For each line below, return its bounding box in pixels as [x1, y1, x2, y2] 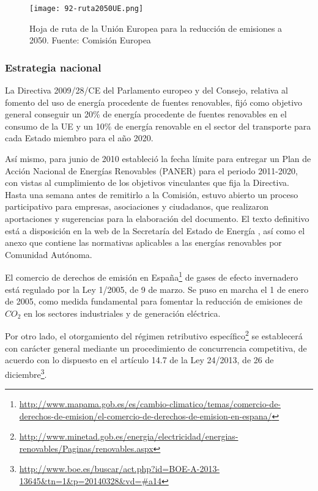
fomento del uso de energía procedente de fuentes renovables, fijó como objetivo [5, 95, 303, 108]
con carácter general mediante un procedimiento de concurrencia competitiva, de [5, 341, 307, 354]
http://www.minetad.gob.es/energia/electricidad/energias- [19, 430, 239, 443]
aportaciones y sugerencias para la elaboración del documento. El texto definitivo [5, 212, 309, 224]
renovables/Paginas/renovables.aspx [19, 441, 153, 454]
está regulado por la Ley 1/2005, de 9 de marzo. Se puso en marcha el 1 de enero [5, 282, 309, 295]
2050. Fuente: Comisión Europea [29, 34, 151, 46]
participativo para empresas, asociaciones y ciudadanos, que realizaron [5, 200, 269, 213]
